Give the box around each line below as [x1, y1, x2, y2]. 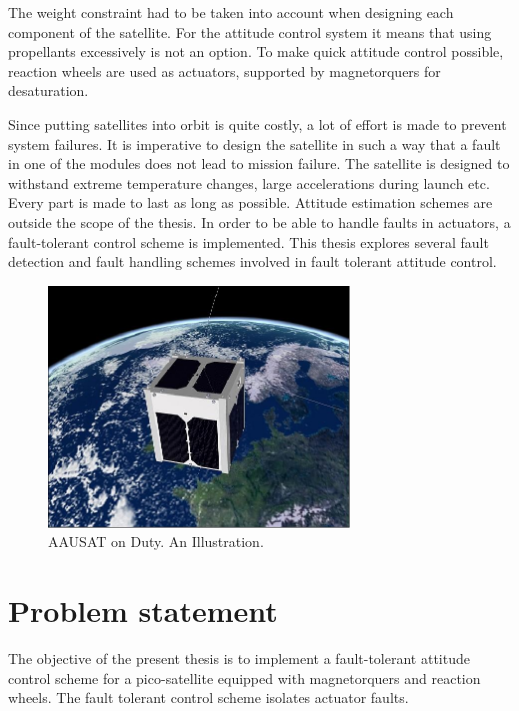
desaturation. [8, 80, 89, 101]
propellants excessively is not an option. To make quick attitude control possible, [8, 41, 504, 62]
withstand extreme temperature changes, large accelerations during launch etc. [8, 172, 490, 193]
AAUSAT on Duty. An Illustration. [48, 531, 264, 552]
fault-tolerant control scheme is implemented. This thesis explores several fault [8, 231, 489, 252]
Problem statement [8, 590, 278, 631]
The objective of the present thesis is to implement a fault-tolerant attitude [8, 648, 470, 669]
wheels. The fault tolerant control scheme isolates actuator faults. [8, 687, 409, 708]
